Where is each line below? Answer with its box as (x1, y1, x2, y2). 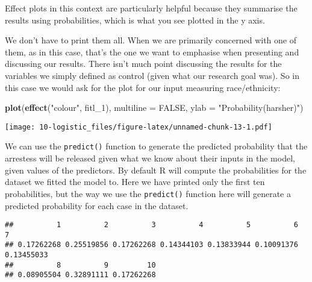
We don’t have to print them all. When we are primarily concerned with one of (5, 34, 296, 46)
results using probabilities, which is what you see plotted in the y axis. (5, 13, 265, 26)
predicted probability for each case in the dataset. (5, 199, 189, 211)
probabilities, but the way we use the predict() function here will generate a (5, 187, 291, 199)
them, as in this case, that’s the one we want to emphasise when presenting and (5, 45, 299, 58)
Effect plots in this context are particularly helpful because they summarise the (5, 2, 298, 14)
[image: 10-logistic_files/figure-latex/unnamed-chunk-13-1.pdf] (5, 122, 272, 131)
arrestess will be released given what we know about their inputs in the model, (5, 152, 295, 164)
